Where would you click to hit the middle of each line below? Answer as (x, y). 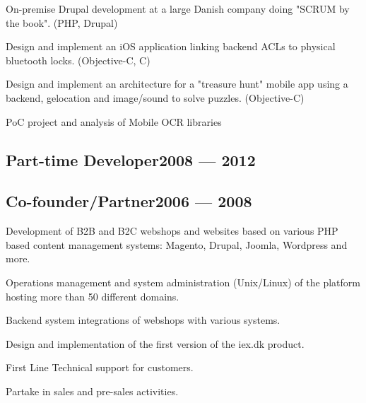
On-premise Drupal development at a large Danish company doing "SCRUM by (178, 8)
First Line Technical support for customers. (100, 367)
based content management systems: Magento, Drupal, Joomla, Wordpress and (177, 244)
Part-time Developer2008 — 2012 (131, 159)
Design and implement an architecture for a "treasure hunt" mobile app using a (177, 84)
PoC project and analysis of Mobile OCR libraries (114, 121)
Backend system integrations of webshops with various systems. (143, 320)
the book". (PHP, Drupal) (62, 22)
